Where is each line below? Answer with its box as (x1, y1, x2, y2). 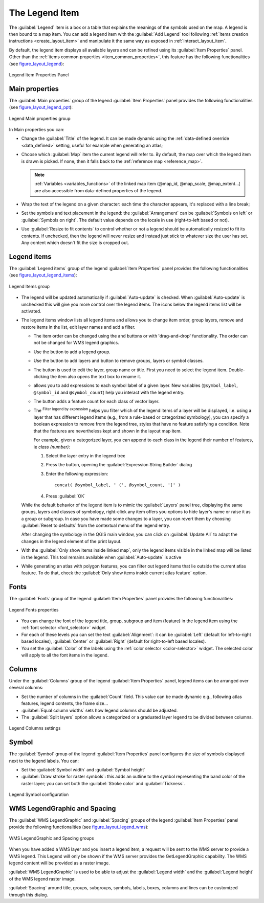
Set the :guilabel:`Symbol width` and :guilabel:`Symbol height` (21, 767, 146, 772)
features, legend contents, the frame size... (21, 700, 108, 706)
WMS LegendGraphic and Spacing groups (9, 835, 94, 841)
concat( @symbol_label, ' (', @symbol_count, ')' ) (54, 482, 181, 488)
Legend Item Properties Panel (9, 71, 69, 78)
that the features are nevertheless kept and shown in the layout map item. (33, 428, 182, 434)
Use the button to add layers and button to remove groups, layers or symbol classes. (33, 358, 204, 364)
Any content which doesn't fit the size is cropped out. (21, 240, 130, 246)
